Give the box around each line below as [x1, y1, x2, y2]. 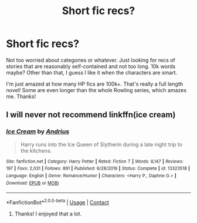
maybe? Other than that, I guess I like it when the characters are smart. [6, 69, 178, 76]
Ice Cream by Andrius [6, 127, 69, 136]
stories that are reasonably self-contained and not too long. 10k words [6, 63, 176, 70]
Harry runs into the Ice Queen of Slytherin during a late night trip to [20, 141, 183, 148]
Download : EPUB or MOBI [6, 180, 59, 186]
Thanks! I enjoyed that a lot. [14, 210, 82, 217]
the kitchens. [20, 147, 52, 154]
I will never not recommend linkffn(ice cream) [6, 110, 176, 120]
